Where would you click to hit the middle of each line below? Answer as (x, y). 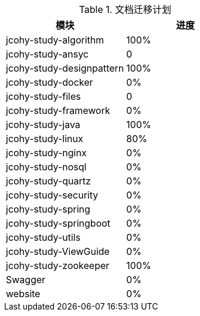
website (23, 294)
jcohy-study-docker (50, 82)
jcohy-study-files (43, 96)
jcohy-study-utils (43, 237)
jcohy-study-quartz (48, 181)
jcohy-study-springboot (58, 223)
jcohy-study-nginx (46, 153)
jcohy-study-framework (58, 110)
